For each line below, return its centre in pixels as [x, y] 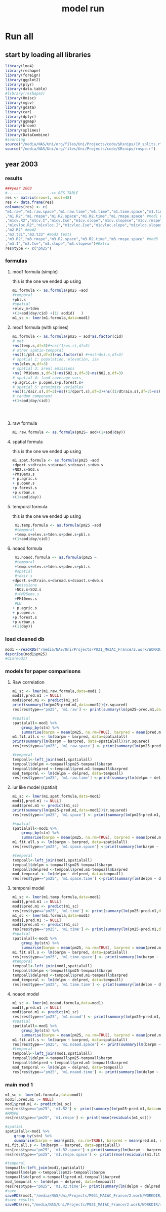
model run [83, 9]
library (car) [19, 112]
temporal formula [30, 506]
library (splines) [23, 131]
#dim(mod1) [16, 659]
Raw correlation [28, 682]
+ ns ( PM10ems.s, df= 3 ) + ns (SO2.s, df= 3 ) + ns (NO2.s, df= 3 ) [68, 373]
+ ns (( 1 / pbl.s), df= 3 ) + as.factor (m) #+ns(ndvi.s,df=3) [68, 355]
